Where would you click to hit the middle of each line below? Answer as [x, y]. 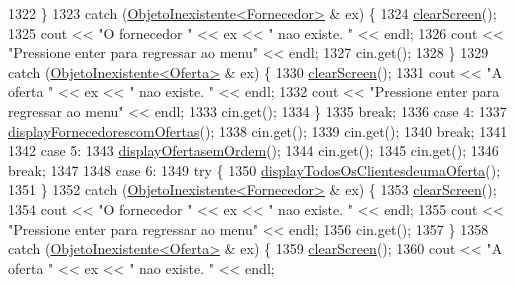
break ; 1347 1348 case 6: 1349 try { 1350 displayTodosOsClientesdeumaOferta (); [254, 169]
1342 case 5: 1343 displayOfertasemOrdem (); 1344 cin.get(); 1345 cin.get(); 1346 [253, 150]
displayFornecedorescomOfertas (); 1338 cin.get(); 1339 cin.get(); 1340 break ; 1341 [258, 130]
